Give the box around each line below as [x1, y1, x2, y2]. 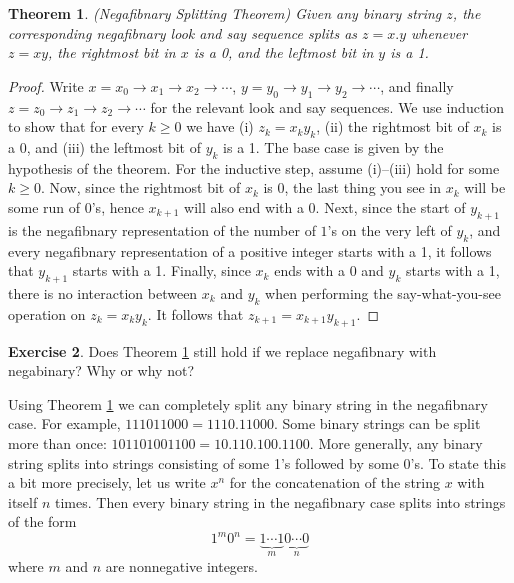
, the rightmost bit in [48, 42, 176, 63]
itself [8, 491, 38, 512]
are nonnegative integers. [105, 555, 258, 576]
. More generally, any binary [309, 432, 483, 453]
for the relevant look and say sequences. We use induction [150, 96, 505, 117]
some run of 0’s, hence [8, 196, 144, 217]
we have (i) [186, 116, 254, 137]
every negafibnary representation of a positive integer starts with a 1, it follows [8, 240, 492, 261]
